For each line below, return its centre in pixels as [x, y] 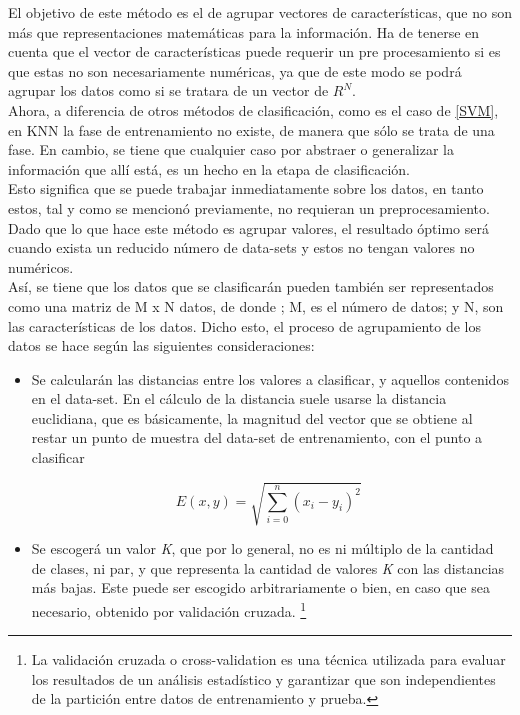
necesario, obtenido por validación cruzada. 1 [169, 609]
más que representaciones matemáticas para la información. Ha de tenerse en [244, 31]
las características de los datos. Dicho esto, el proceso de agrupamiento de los [245, 325]
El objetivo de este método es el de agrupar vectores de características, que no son [260, 12]
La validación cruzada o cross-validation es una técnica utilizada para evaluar [268, 659]
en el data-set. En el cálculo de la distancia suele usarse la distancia [239, 398]
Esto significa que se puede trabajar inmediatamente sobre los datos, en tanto [246, 188]
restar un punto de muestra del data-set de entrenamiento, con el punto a [257, 437]
